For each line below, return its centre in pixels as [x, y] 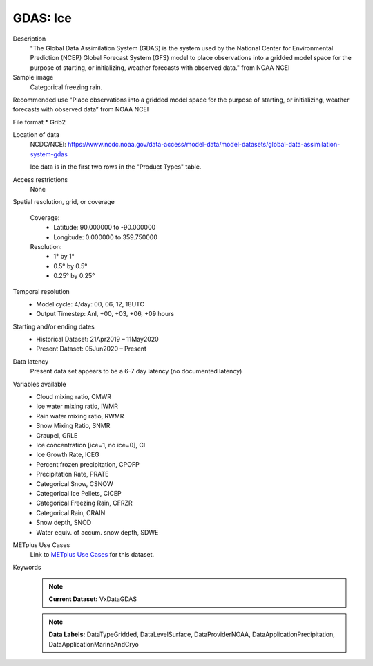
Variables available [40, 384]
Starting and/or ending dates [54, 326]
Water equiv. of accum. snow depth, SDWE [97, 532]
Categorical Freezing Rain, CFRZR [84, 503]
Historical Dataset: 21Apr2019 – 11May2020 [97, 340]
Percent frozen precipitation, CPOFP [88, 464]
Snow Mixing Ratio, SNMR [73, 426]
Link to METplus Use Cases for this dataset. [92, 555]
